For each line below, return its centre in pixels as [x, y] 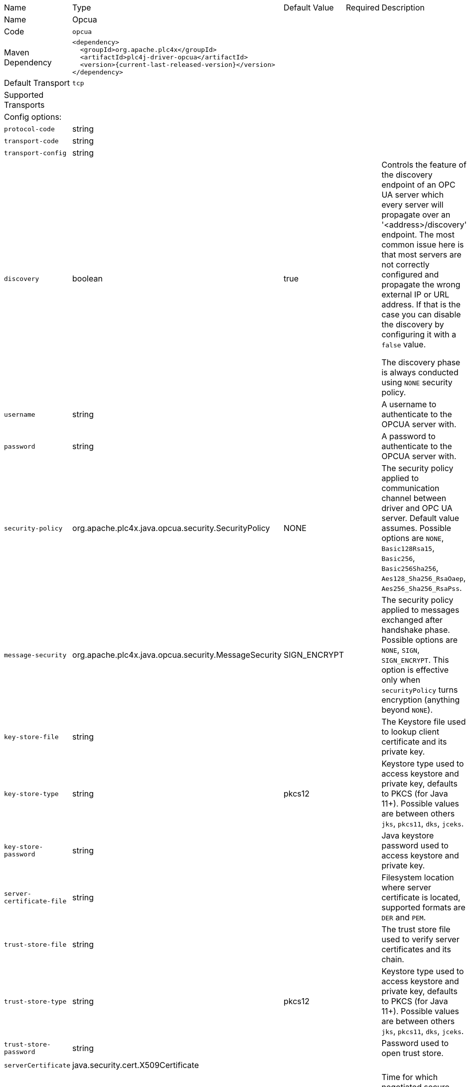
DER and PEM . [404, 917]
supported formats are [423, 907]
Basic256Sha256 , [410, 568]
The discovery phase [421, 362]
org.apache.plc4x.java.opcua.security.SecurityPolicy [171, 528]
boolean [87, 278]
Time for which [410, 1077]
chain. [393, 959]
